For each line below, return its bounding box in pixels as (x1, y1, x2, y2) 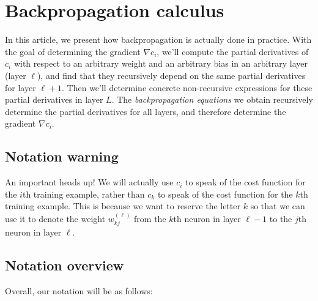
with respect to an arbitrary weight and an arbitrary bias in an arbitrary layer (13, 57, 308, 70)
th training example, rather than (22, 187, 145, 200)
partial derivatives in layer (5, 93, 103, 106)
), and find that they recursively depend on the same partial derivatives (37, 69, 306, 81)
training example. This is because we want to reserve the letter (5, 199, 241, 212)
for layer (5, 81, 36, 94)
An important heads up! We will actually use (5, 176, 174, 188)
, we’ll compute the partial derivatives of (157, 45, 309, 58)
